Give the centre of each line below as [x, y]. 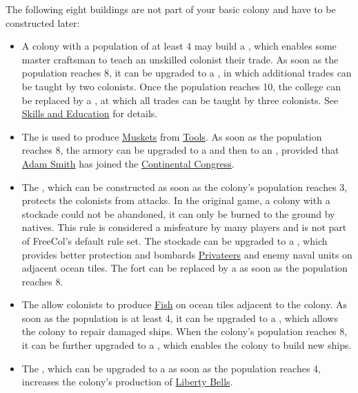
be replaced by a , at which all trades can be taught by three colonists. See [180, 100]
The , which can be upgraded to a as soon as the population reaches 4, [171, 368]
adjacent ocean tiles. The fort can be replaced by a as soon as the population [185, 268]
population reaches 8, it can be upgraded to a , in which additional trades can [187, 73]
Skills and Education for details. [90, 113]
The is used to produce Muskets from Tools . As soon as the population [172, 136]
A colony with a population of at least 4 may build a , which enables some [179, 46]
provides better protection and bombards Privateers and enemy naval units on [187, 254]
